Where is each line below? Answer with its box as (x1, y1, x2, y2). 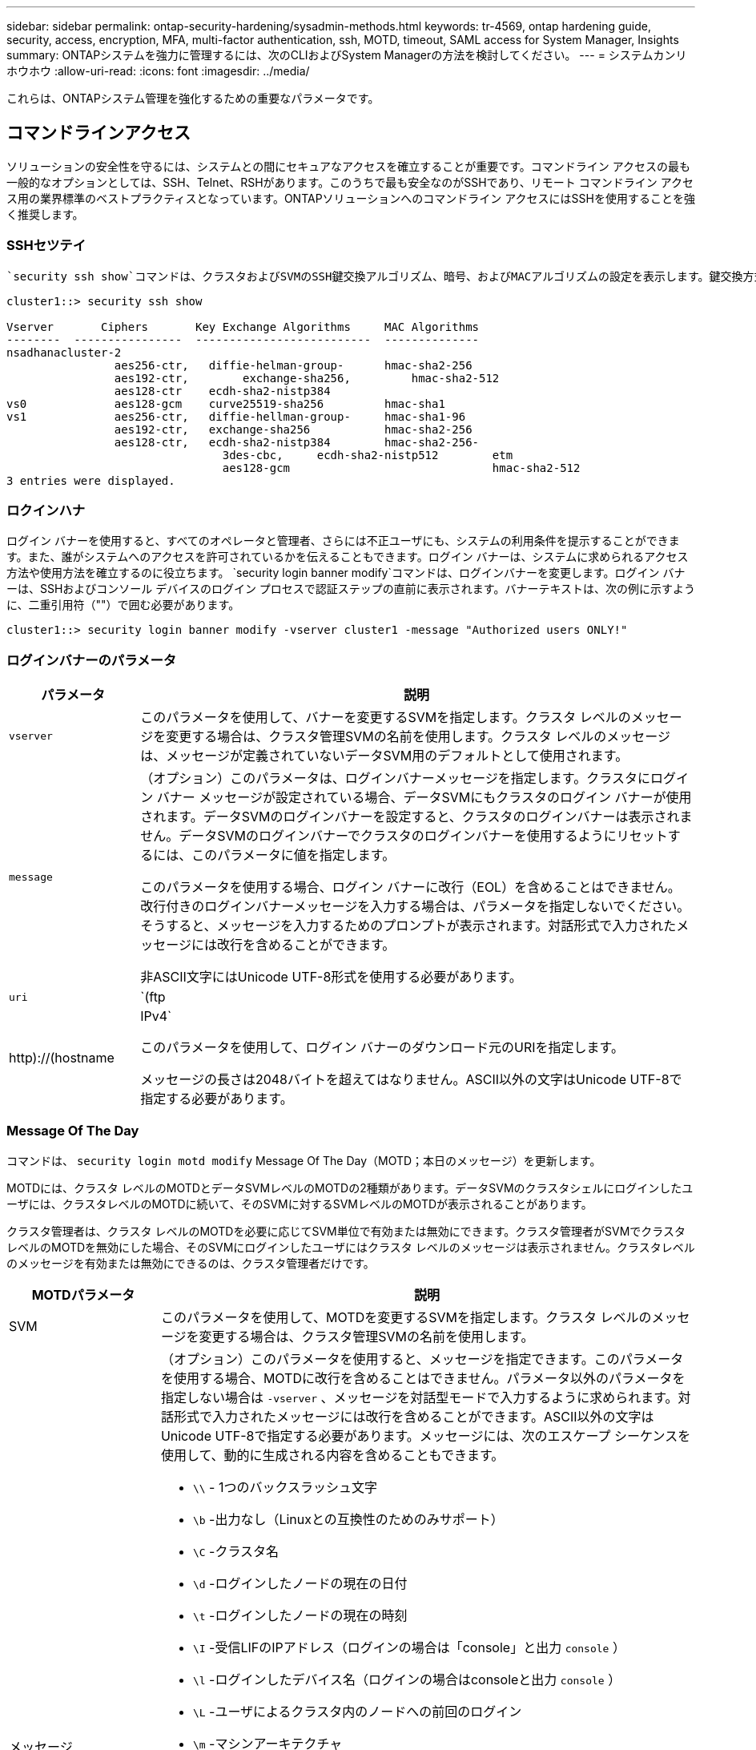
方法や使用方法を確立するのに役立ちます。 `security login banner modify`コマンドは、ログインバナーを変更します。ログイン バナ (6, 566, 686, 580)
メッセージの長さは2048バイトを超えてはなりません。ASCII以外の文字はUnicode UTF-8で (140, 1071, 682, 1088)
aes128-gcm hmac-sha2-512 (222, 461, 581, 474)
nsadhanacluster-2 (6, 345, 122, 359)
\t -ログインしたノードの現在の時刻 (192, 1607, 408, 1623)
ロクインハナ (6, 502, 86, 518)
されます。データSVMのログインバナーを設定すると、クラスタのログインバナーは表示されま (140, 808, 693, 825)
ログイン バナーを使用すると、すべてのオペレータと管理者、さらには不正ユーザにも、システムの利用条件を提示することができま (6, 534, 680, 548)
